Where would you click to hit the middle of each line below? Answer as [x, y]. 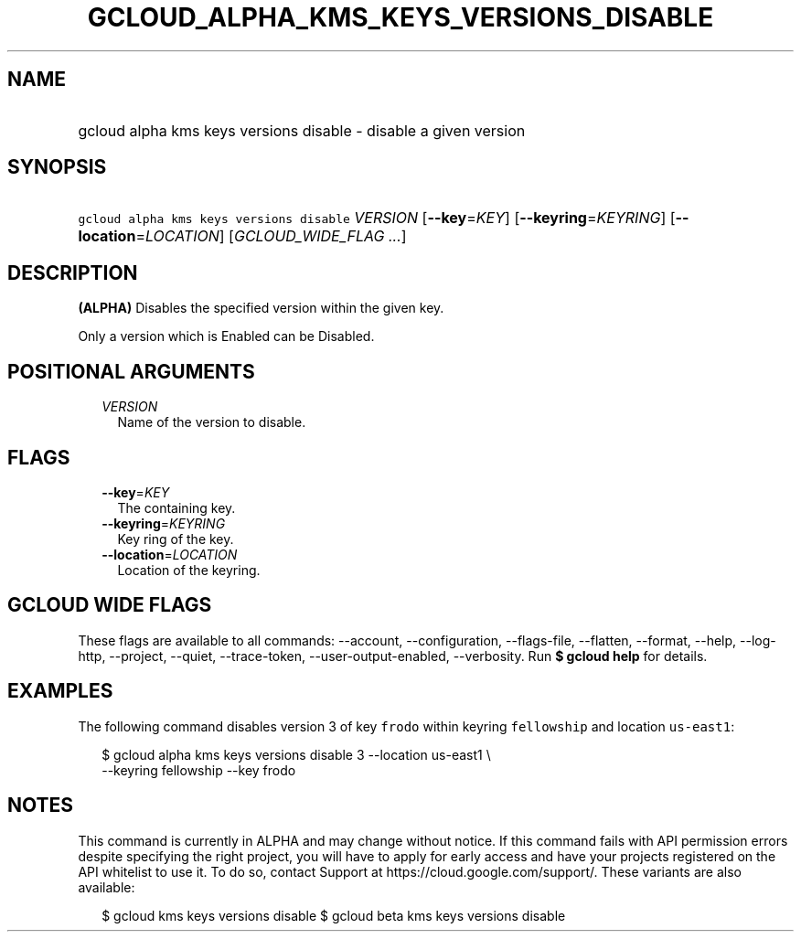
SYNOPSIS [57, 167]
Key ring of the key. [176, 539]
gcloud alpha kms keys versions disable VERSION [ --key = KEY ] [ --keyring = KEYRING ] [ [377, 218]
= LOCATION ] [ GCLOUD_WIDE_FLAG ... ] [271, 236]
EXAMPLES [60, 691]
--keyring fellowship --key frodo [199, 770]
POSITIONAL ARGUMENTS [131, 371]
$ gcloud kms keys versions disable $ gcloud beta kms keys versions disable [334, 915]
